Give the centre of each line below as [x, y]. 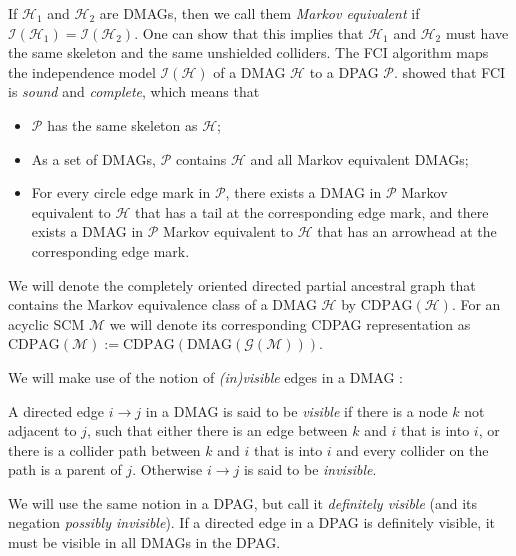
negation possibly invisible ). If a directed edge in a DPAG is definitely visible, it [252, 522]
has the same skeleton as [122, 124]
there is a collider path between [104, 449]
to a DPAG [344, 71]
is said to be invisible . [310, 469]
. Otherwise [167, 469]
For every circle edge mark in [121, 192]
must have [477, 32]
